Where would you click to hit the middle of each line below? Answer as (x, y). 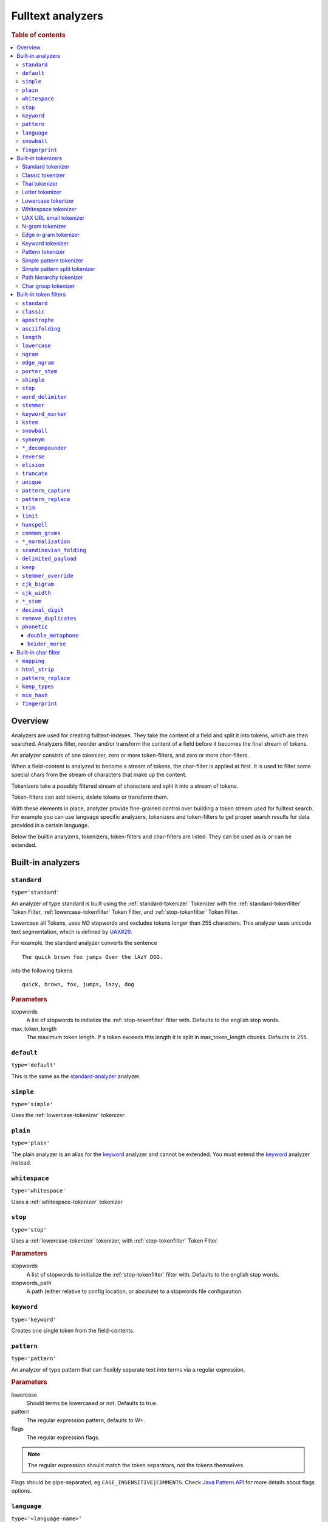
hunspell (35, 524)
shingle (33, 380)
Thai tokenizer (40, 184)
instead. (21, 1163)
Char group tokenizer (49, 286)
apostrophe (38, 320)
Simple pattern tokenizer (53, 260)
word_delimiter (45, 397)
